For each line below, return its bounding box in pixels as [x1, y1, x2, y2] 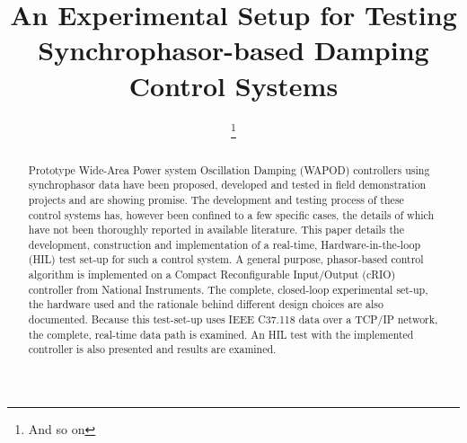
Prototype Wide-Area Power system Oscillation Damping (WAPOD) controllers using [28, 162, 430, 177]
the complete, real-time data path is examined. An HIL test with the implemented [28, 326, 414, 341]
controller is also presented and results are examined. [28, 341, 277, 357]
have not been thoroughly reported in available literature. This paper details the [28, 222, 404, 237]
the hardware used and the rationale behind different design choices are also [28, 297, 383, 312]
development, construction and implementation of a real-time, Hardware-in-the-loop [28, 236, 420, 252]
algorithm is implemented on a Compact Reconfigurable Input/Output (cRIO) [28, 267, 396, 282]
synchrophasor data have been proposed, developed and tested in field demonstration [28, 177, 427, 192]
